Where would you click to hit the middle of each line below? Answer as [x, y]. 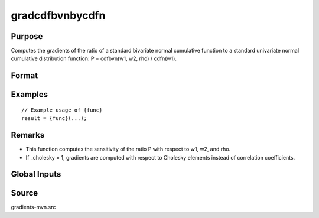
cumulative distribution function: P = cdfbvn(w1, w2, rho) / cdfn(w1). [94, 58]
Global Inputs [36, 174]
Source [25, 193]
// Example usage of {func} [62, 110]
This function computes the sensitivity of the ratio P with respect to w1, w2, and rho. [128, 149]
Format [25, 76]
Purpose [27, 36]
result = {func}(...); [54, 118]
